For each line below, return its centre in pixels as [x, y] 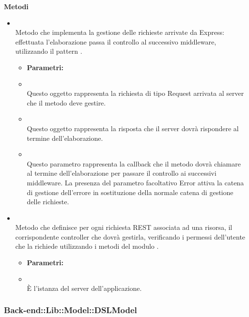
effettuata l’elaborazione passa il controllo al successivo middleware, [116, 41]
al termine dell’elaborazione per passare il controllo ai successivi [122, 173]
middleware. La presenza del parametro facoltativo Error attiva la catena [135, 182]
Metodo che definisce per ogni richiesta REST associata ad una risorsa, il [124, 227]
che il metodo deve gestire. [66, 102]
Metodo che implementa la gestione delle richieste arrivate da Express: [120, 32]
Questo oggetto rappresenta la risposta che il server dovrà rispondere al [133, 128]
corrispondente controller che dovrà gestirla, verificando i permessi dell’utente [130, 236]
